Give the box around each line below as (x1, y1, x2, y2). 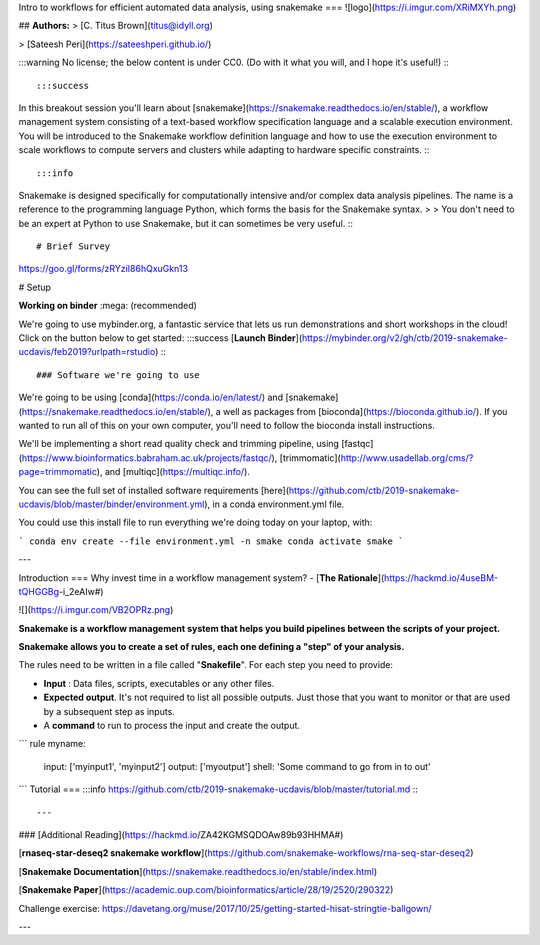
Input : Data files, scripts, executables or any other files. (43, 677, 275, 689)
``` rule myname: (18, 738, 87, 750)
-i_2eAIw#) (58, 585, 104, 597)
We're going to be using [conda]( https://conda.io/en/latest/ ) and (18, 391, 284, 404)
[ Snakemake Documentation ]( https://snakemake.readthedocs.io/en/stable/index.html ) (18, 865, 378, 877)
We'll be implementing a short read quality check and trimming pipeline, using (18, 438, 340, 450)
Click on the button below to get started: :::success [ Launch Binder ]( (18, 332, 303, 344)
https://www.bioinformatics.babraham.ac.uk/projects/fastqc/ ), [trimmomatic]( (21, 451, 342, 464)
